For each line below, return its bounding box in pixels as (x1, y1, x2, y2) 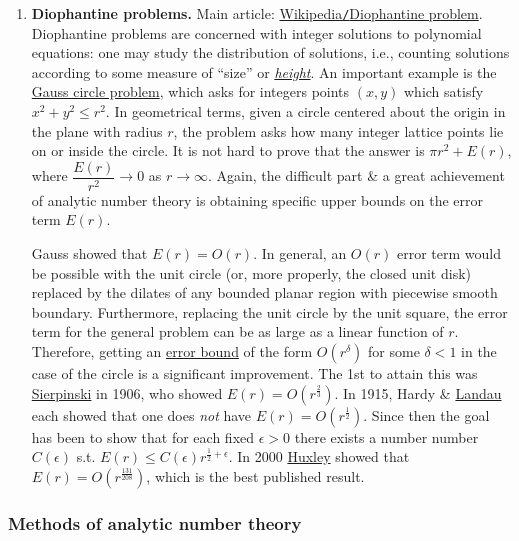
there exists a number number (294, 426, 479, 447)
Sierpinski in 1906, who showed (31, 382, 223, 403)
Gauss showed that (31, 243, 148, 264)
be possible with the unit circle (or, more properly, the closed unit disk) (31, 262, 471, 283)
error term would (396, 243, 501, 264)
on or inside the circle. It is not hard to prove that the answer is (31, 140, 425, 161)
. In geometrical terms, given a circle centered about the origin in (105, 101, 506, 122)
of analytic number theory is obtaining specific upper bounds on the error (31, 189, 484, 210)
